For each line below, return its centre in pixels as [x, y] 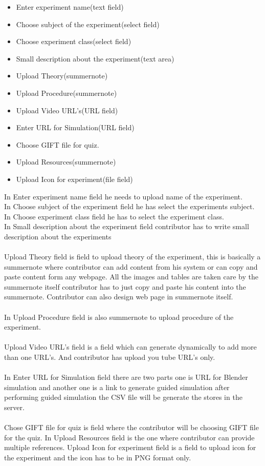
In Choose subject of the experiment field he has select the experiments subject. [129, 206]
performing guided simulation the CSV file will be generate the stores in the [123, 397]
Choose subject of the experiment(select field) [88, 24]
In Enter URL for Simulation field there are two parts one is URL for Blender [126, 377]
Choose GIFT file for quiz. [58, 144]
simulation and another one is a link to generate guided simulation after [117, 387]
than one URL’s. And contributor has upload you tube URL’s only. [110, 357]
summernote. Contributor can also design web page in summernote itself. [119, 297]
